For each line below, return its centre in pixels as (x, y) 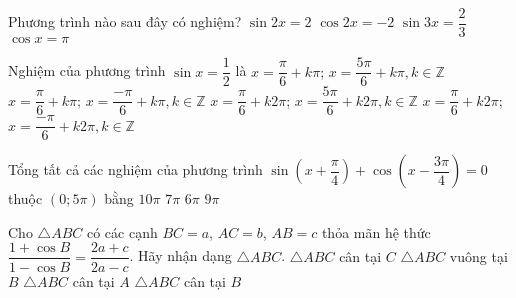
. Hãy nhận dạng (180, 255)
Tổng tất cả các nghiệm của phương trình (135, 169)
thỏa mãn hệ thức (376, 231)
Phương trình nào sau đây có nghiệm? (125, 21)
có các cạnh (122, 231)
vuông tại (478, 255)
